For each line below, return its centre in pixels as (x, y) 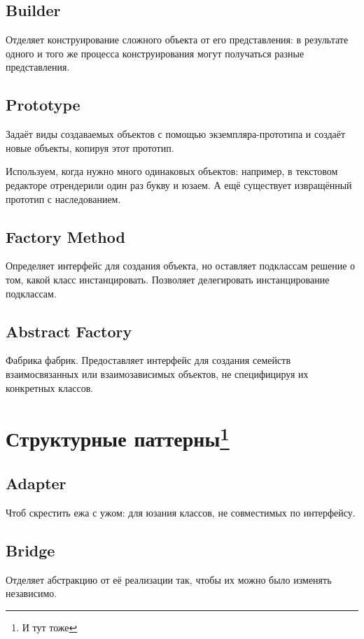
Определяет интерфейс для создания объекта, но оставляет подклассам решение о (181, 266)
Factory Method (65, 236)
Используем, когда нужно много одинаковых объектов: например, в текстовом (172, 171)
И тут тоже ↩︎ (50, 627)
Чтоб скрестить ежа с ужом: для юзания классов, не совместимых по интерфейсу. (181, 513)
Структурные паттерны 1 (118, 437)
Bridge (30, 550)
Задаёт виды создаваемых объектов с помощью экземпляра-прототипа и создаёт (176, 134)
